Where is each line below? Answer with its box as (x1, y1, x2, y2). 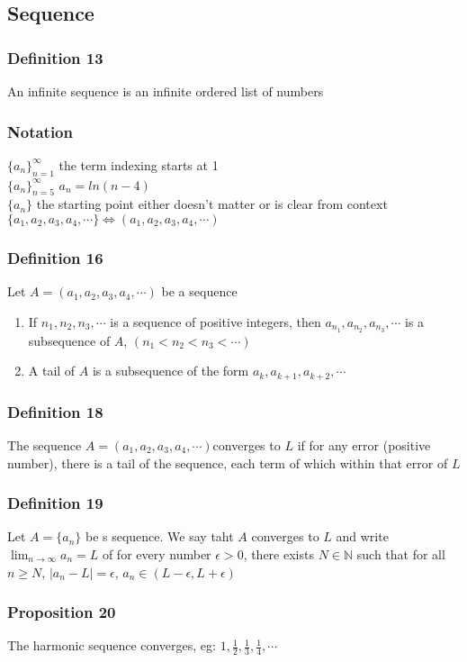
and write (336, 527, 389, 546)
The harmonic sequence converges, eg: (7, 636, 216, 655)
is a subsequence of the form (92, 361, 249, 380)
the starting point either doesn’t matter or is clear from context (36, 195, 388, 213)
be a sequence (161, 282, 238, 301)
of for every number (102, 544, 211, 563)
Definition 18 (7, 400, 103, 422)
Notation (7, 120, 73, 142)
